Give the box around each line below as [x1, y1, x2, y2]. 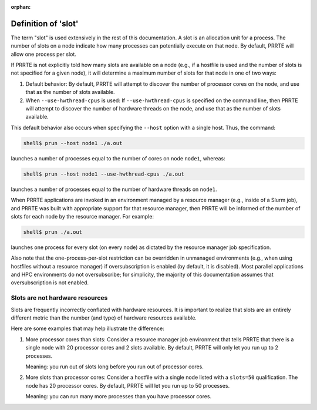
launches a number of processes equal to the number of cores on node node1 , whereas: [11, 154, 225, 162]
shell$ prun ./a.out [23, 228, 82, 235]
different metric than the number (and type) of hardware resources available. [11, 314, 197, 321]
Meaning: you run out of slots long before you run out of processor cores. [25, 363, 204, 370]
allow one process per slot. [11, 51, 76, 58]
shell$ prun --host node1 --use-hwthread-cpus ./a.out [23, 170, 184, 177]
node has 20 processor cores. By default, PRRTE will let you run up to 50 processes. [25, 382, 230, 389]
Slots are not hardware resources [11, 294, 108, 302]
